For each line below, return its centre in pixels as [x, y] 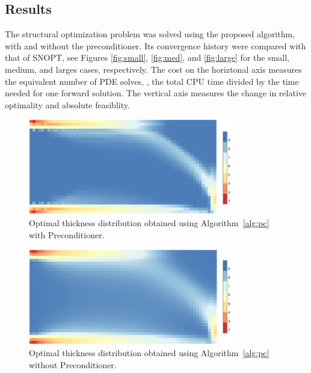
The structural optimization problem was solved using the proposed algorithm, [150, 34]
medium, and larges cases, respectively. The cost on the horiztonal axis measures [153, 69]
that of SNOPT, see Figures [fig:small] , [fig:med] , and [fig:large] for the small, [147, 57]
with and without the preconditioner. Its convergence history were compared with [155, 45]
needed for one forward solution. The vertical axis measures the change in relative [156, 93]
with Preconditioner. [67, 234]
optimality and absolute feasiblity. [67, 104]
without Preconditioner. [73, 364]
